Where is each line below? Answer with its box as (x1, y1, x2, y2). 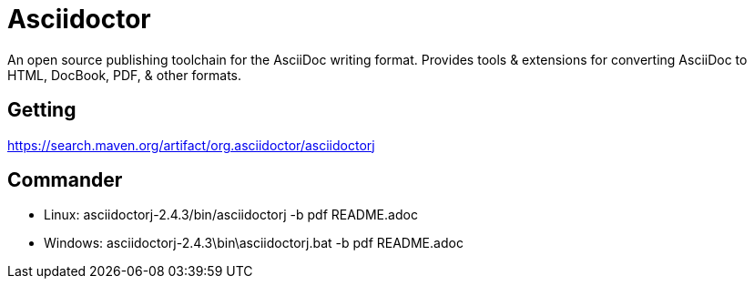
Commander (7, 169, 123, 192)
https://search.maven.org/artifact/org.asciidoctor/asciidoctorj (7, 137, 375, 153)
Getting (7, 98, 76, 122)
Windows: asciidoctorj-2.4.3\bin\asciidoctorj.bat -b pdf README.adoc (44, 235, 464, 251)
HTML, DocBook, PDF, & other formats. (7, 66, 242, 83)
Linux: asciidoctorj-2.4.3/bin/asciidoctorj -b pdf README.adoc (44, 207, 418, 223)
